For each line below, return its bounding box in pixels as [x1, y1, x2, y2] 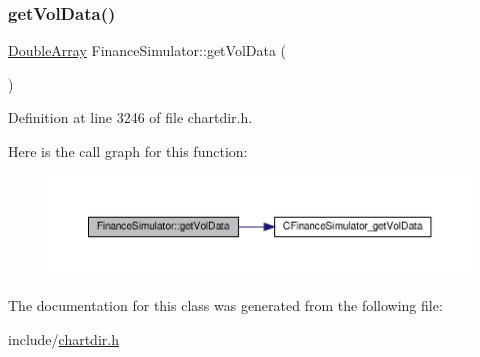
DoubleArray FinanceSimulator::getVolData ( [8, 40, 287, 61]
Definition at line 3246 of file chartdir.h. [8, 107, 253, 128]
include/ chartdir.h [8, 328, 119, 349]
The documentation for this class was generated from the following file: [8, 295, 443, 316]
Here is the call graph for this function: [8, 141, 248, 161]
